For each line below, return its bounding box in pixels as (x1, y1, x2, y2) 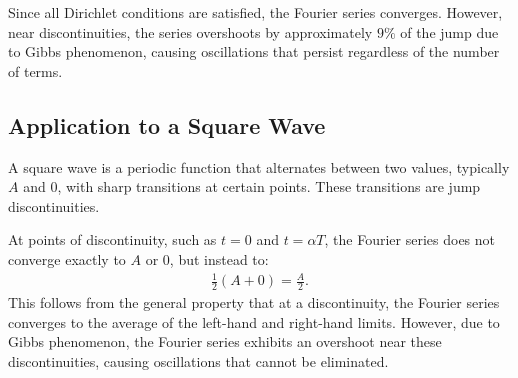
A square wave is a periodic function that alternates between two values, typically (8, 156, 510, 177)
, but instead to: (169, 248, 269, 269)
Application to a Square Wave (8, 109, 326, 140)
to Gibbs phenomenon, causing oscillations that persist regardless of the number (8, 41, 500, 62)
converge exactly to (8, 248, 126, 269)
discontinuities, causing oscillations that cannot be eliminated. (8, 350, 389, 371)
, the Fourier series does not (324, 229, 496, 250)
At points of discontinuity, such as (8, 229, 217, 250)
